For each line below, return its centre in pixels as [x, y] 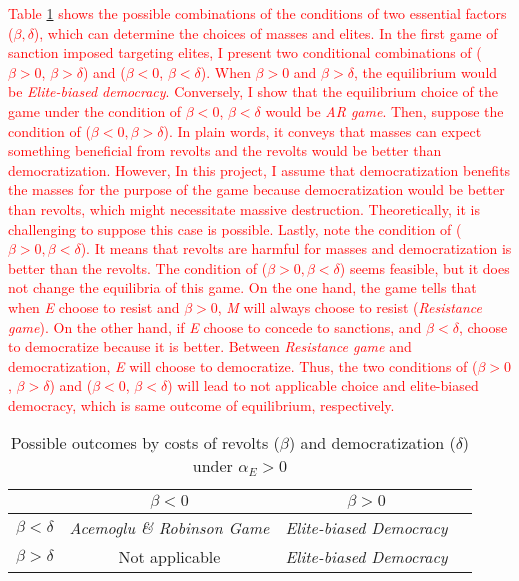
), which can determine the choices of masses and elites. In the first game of [265, 32]
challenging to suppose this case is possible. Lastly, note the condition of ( [235, 228]
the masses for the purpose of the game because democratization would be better [256, 189]
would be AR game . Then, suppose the [384, 110]
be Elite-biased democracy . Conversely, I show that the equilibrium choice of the [253, 91]
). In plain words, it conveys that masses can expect [322, 130]
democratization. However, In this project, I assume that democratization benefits [259, 169]
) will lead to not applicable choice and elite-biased [323, 385]
